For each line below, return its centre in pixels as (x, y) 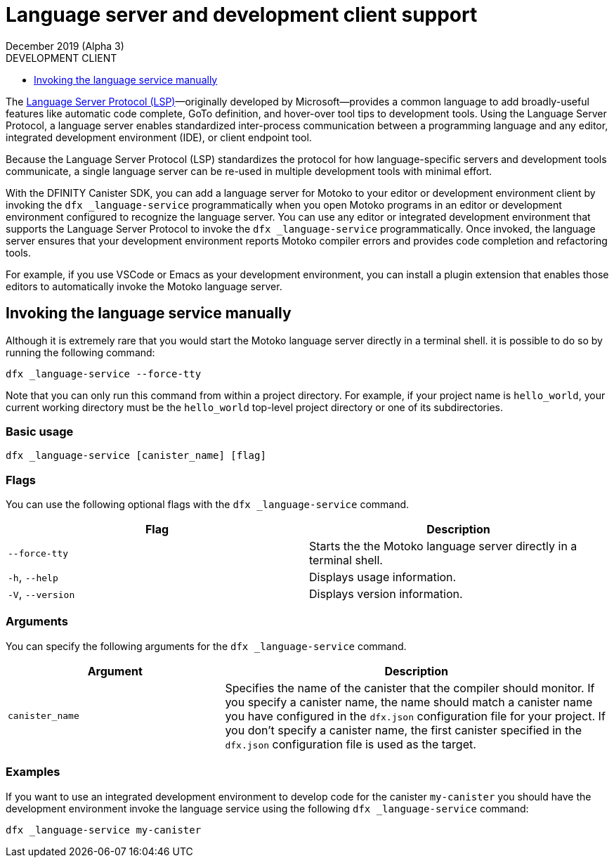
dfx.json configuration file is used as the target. (351, 744)
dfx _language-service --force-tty (104, 374)
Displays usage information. (383, 577)
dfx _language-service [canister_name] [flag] (136, 456)
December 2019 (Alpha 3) (65, 46)
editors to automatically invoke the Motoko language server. (144, 286)
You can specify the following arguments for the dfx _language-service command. (206, 646)
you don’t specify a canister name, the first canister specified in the (404, 730)
